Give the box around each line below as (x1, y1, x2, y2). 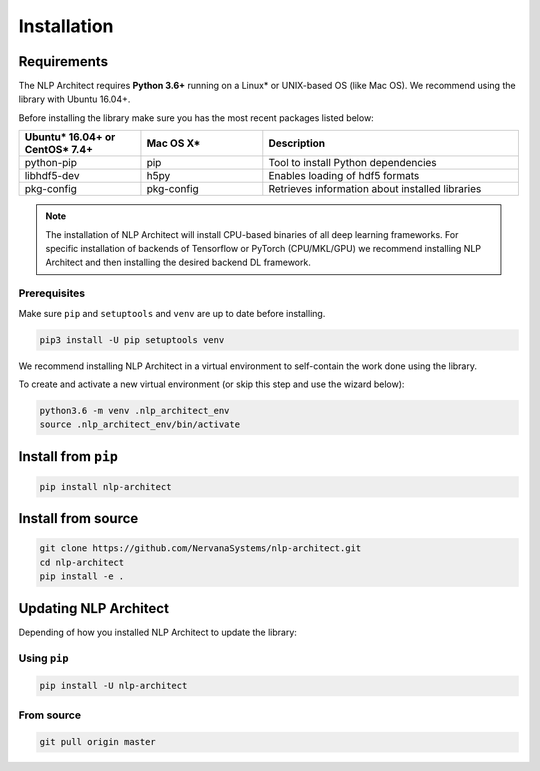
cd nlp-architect (39, 556, 125, 568)
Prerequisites (18, 286, 85, 300)
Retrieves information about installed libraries (268, 182, 482, 196)
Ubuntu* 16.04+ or (24, 130, 116, 144)
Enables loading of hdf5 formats (268, 169, 420, 183)
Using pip (18, 651, 69, 665)
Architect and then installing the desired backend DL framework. (45, 256, 312, 269)
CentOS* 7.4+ (24, 143, 94, 157)
